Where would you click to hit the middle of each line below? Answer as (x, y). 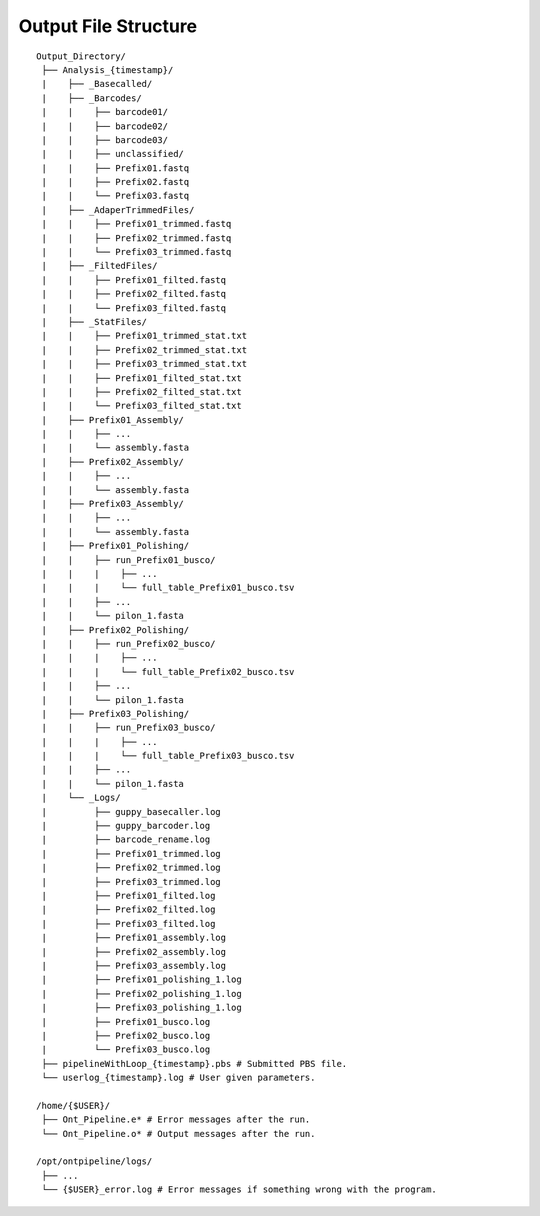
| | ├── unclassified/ (113, 154)
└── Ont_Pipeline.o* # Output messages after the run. (178, 1133)
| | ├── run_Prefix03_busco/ (128, 728)
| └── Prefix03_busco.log (126, 1049)
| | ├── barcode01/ (105, 112)
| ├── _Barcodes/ (91, 98)
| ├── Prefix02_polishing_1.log (141, 993)
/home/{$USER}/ (73, 1105)
